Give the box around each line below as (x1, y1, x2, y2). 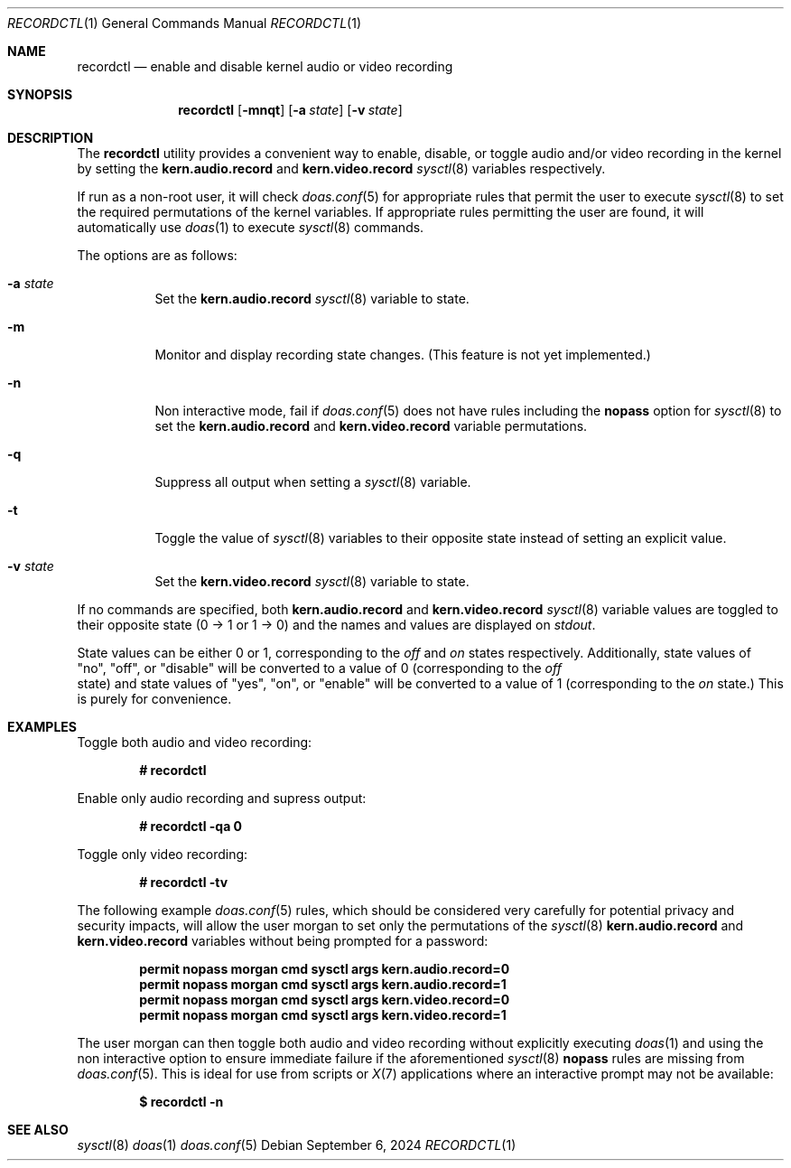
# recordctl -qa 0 (139, 818, 243, 834)
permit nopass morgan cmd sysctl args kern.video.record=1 (139, 1007, 507, 1023)
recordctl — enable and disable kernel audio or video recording (77, 59, 453, 74)
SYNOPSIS (7, 87, 73, 102)
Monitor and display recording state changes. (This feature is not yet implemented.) (154, 347, 651, 362)
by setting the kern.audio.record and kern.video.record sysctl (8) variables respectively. (77, 161, 606, 176)
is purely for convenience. (77, 691, 232, 706)
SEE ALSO (7, 1122, 69, 1137)
